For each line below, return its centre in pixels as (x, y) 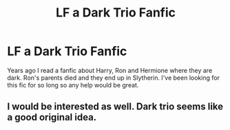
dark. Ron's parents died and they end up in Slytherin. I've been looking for (114, 78)
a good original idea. (52, 117)
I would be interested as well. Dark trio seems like (115, 107)
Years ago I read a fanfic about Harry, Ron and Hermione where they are (110, 70)
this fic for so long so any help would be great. (73, 85)
